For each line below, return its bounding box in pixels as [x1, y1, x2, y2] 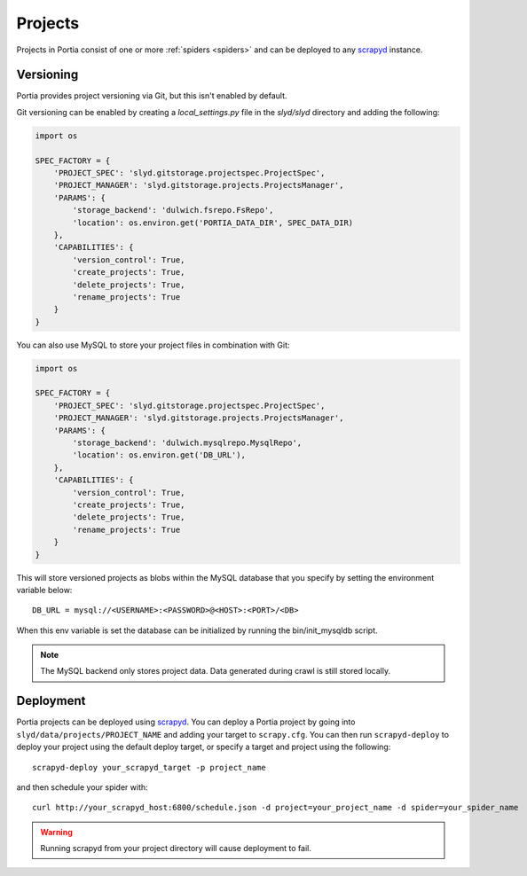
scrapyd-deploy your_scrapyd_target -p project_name [32, 763, 266, 772]
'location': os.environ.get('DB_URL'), [72, 450, 246, 460]
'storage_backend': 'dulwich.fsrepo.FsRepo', [72, 205, 274, 215]
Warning [40, 826, 73, 837]
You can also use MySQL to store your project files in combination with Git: [16, 340, 290, 350]
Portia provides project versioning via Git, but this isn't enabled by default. [16, 90, 287, 101]
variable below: [16, 584, 73, 595]
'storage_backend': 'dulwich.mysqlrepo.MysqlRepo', [72, 438, 303, 448]
